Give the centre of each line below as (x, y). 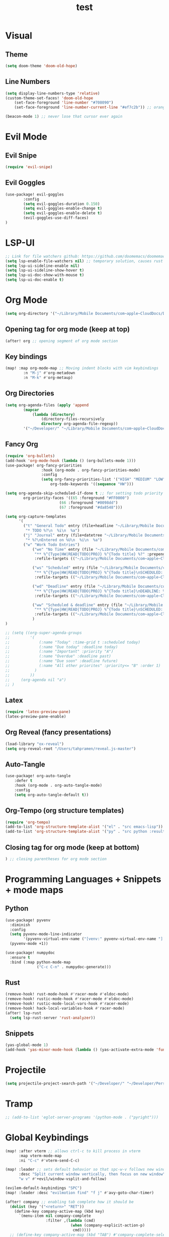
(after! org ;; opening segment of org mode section (62, 341)
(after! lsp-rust (23, 1013)
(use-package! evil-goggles (35, 194)
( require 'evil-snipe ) (29, 167)
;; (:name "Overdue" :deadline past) (58, 656)
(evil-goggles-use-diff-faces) (56, 218)
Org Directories (30, 393)
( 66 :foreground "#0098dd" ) (89, 503)
